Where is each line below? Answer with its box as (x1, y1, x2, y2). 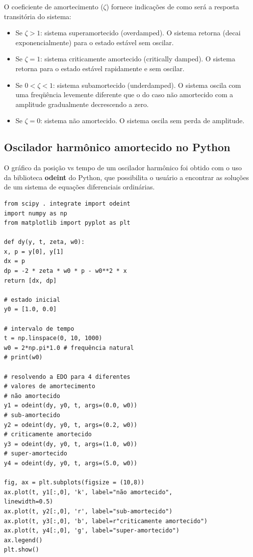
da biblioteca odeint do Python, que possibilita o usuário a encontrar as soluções (4, 172, 249, 182)
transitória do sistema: (4, 11, 72, 21)
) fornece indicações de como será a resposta (106, 1, 239, 11)
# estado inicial (4, 296, 60, 303)
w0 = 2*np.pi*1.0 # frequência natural (4, 344, 134, 351)
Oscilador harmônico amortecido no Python (4, 139, 230, 155)
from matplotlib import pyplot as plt (4, 219, 130, 227)
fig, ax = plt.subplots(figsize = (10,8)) (4, 479, 145, 486)
